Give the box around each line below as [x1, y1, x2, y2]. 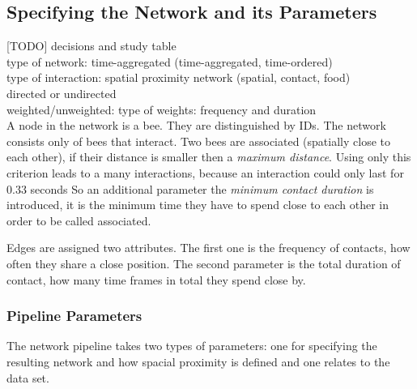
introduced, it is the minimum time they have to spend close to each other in [6, 196, 389, 213]
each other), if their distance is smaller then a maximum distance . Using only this [6, 148, 411, 165]
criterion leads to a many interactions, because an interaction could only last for [6, 164, 404, 181]
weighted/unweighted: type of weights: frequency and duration [6, 100, 317, 118]
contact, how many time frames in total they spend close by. [6, 271, 306, 288]
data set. [6, 369, 49, 386]
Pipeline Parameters [6, 306, 143, 326]
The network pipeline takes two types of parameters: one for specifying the [6, 337, 377, 354]
